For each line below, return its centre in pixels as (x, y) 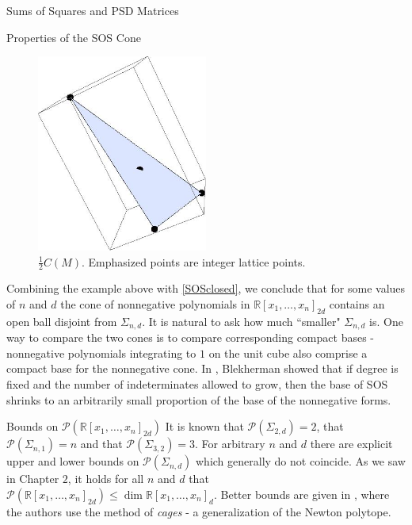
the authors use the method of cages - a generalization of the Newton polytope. (199, 511)
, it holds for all (106, 479)
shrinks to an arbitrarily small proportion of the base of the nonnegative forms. (199, 399)
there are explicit (351, 444)
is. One (386, 321)
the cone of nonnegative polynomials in (155, 304)
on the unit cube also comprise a (288, 353)
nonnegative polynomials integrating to (101, 353)
